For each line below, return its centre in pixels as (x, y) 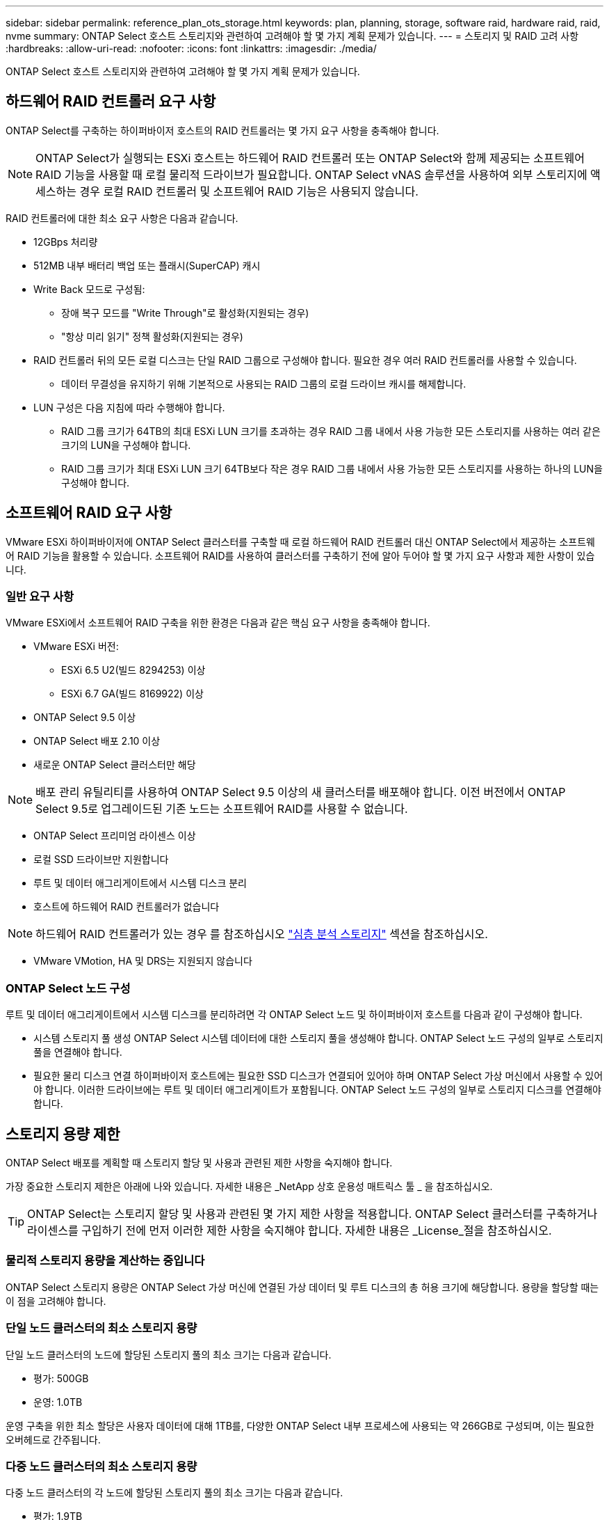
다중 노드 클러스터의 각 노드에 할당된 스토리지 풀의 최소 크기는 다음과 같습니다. (174, 1493)
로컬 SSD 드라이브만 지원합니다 (101, 860)
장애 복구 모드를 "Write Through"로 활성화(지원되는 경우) (185, 312)
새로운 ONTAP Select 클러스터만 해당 (115, 765)
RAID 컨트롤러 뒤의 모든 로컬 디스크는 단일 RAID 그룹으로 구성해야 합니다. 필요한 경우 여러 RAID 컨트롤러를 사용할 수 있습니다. (305, 360)
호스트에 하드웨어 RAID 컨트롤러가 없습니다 (127, 907)
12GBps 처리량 (66, 242)
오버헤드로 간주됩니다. (53, 1439)
